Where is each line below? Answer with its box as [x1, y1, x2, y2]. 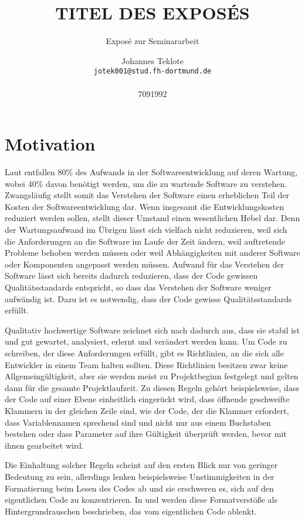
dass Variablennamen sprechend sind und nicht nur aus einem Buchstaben [5, 416, 271, 428]
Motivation [5, 132, 96, 156]
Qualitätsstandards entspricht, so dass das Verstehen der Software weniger [5, 281, 272, 293]
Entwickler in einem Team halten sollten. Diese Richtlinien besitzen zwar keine [5, 358, 288, 370]
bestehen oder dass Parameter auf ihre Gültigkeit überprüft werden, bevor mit [5, 428, 287, 440]
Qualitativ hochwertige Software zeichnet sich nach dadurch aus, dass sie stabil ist [5, 323, 300, 336]
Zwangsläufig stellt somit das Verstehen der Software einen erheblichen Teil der [5, 189, 290, 201]
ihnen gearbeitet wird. [5, 439, 84, 451]
